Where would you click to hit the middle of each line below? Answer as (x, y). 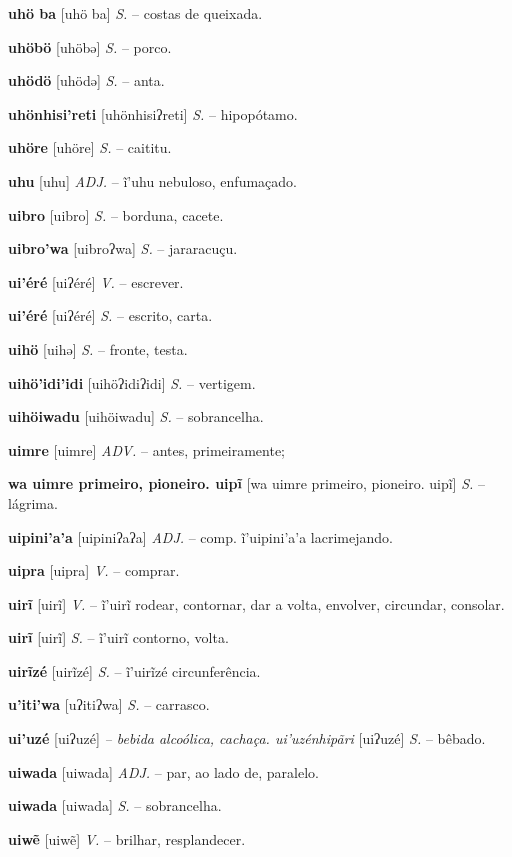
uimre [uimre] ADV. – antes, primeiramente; (147, 449)
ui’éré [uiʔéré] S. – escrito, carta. (110, 315)
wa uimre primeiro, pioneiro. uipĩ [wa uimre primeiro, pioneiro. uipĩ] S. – (246, 483)
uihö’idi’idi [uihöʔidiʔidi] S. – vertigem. (132, 382)
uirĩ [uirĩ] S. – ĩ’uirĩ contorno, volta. (118, 637)
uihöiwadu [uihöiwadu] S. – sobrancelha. (136, 416)
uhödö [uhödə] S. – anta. (86, 80)
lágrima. (33, 502)
